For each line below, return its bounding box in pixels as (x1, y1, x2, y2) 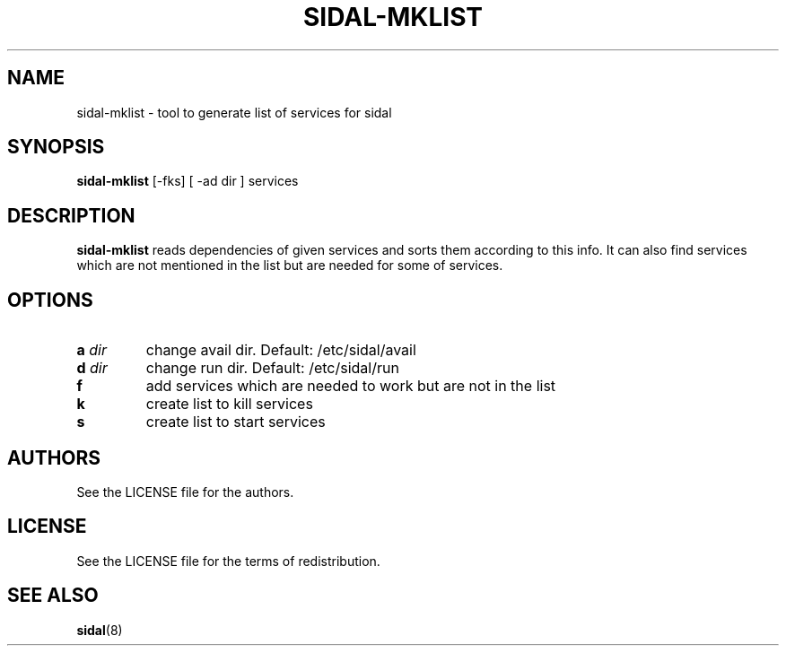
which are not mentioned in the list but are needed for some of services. (76, 257, 503, 274)
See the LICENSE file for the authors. (76, 483, 294, 500)
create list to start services (145, 413, 326, 431)
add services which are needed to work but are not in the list (145, 377, 556, 396)
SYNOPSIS (7, 135, 105, 159)
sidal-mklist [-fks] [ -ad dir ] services (76, 173, 299, 189)
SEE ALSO (7, 584, 99, 607)
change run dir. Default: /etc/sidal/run (145, 359, 399, 378)
